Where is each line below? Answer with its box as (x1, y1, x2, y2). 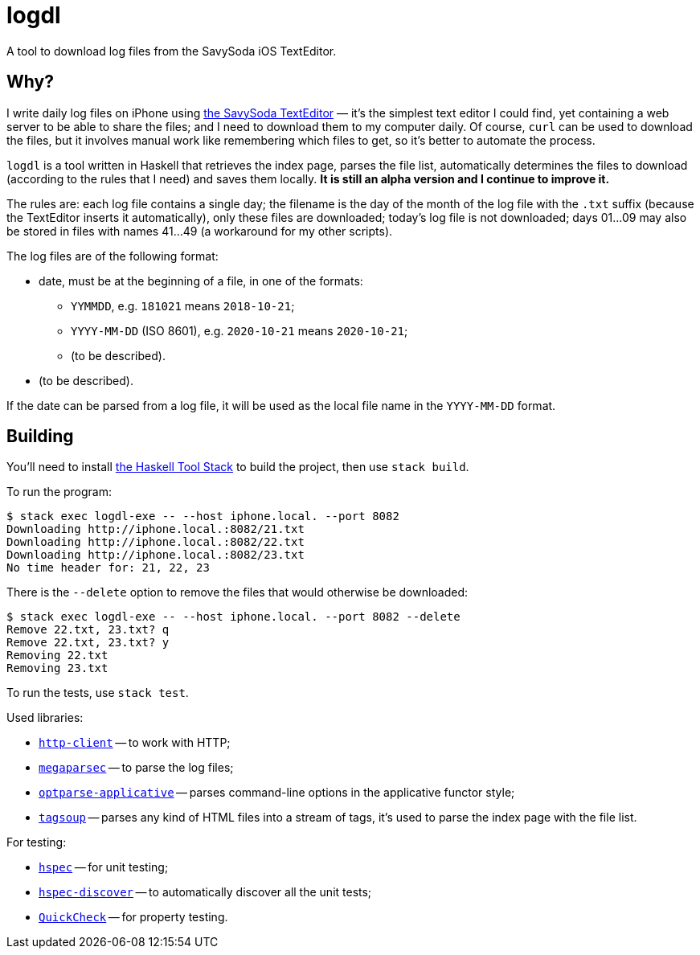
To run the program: (6, 485, 113, 499)
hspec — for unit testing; (39, 860, 169, 875)
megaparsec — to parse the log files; (39, 760, 234, 775)
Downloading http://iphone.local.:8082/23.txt (6, 548, 305, 562)
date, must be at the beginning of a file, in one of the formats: (39, 273, 363, 288)
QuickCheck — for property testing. (39, 910, 228, 924)
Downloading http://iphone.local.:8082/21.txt (6, 523, 305, 536)
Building (6, 426, 74, 447)
